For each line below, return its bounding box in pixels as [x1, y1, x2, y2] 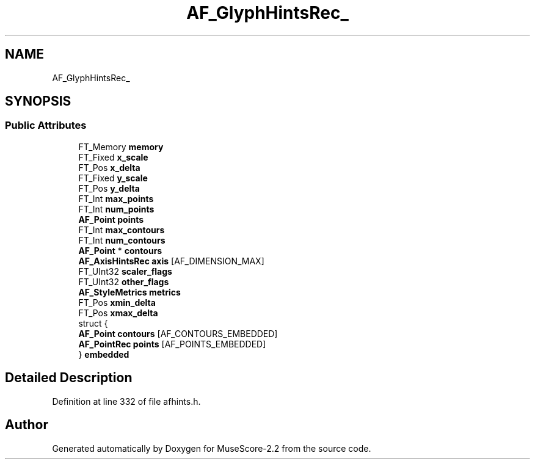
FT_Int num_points [78, 203, 155, 214]
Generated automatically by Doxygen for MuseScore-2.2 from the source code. [52, 443, 371, 454]
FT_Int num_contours [78, 234, 166, 245]
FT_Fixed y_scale [78, 172, 148, 183]
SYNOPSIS [5, 93, 71, 109]
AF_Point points [78, 214, 144, 225]
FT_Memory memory [78, 141, 164, 152]
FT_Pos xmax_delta [78, 307, 158, 318]
